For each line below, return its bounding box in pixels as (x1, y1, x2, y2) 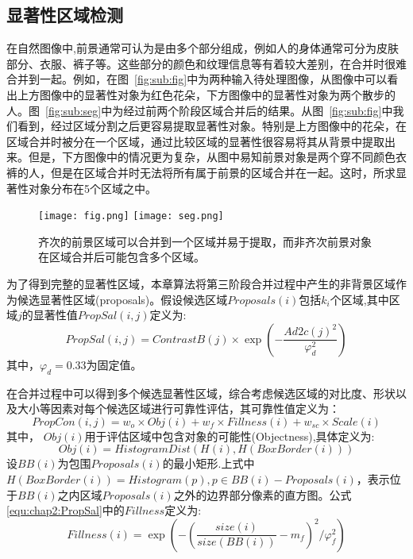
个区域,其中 (330, 291, 389, 307)
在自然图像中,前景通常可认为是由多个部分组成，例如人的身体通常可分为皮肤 (6, 40, 399, 56)
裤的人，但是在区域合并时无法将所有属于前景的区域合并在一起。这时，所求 (6, 164, 396, 180)
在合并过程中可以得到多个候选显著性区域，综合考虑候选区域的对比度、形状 (6, 384, 396, 401)
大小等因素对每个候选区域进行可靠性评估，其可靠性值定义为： (17, 400, 340, 417)
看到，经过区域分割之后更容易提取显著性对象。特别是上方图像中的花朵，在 (17, 118, 407, 134)
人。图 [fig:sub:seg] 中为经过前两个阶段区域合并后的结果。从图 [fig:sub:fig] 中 (6, 102, 393, 118)
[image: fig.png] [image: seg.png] (38, 210, 224, 222)
